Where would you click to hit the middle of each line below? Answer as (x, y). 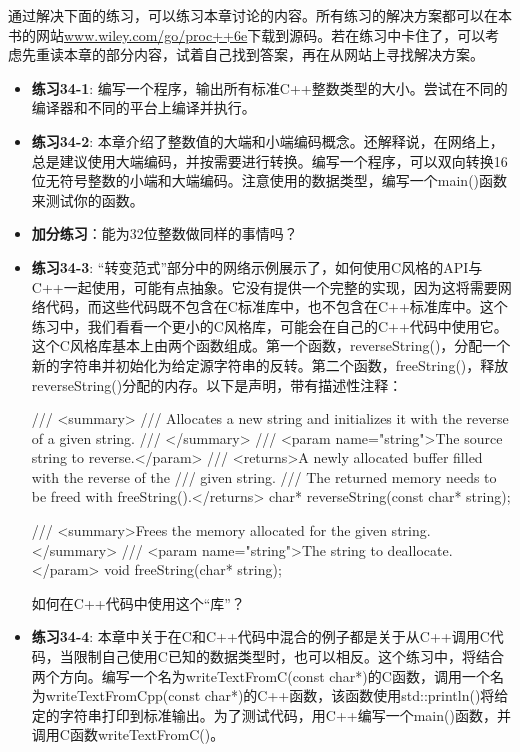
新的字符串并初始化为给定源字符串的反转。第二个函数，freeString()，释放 (270, 364)
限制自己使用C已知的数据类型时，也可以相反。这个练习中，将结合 (288, 656)
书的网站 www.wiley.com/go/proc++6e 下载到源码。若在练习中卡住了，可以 (247, 34)
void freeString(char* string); (193, 569)
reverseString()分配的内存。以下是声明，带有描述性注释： (217, 384)
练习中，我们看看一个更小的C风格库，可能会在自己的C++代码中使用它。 (269, 325)
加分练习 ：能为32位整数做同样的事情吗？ (164, 233)
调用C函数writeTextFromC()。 (128, 734)
